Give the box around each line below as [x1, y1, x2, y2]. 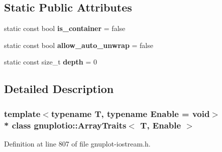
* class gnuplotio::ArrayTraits [4, 118, 127, 131]
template [4, 107, 41, 119]
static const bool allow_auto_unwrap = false [4, 39, 153, 50]
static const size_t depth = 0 [4, 56, 97, 67]
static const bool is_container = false [4, 23, 126, 33]
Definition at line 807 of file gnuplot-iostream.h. [4, 138, 151, 148]
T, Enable [140, 118, 181, 131]
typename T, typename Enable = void [51, 107, 210, 119]
